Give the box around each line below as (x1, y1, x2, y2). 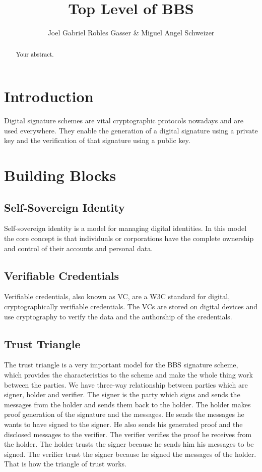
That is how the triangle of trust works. (4, 458, 127, 469)
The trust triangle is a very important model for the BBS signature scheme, (4, 359, 238, 370)
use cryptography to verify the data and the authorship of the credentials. (4, 311, 232, 321)
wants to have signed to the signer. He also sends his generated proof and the (4, 419, 243, 429)
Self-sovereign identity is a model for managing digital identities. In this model (4, 223, 247, 233)
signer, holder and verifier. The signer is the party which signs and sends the (4, 389, 240, 400)
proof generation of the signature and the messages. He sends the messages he (4, 409, 244, 419)
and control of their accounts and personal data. (4, 243, 153, 253)
